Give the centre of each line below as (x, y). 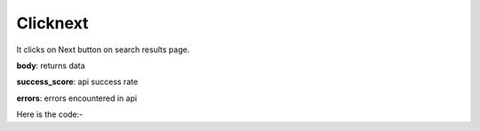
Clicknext (52, 23)
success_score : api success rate (77, 82)
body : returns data (51, 65)
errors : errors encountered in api (77, 98)
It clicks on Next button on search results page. (103, 50)
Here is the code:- (50, 114)
